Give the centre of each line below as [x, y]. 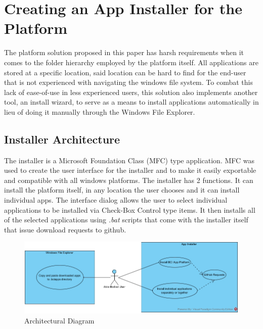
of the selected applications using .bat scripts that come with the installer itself [126, 220]
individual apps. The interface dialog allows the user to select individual [116, 200]
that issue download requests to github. [65, 229]
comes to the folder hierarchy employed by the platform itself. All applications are [131, 62]
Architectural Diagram [59, 320]
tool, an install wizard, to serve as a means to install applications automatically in [131, 102]
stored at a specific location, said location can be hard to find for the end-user [125, 72]
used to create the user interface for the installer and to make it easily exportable [130, 170]
